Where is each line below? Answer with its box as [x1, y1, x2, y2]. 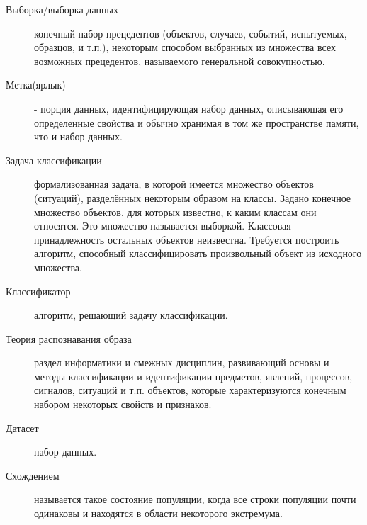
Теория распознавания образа [6, 331, 132, 346]
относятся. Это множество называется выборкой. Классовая [34, 218, 291, 233]
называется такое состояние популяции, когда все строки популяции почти [34, 492, 356, 507]
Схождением [6, 468, 60, 482]
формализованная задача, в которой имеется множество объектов [34, 176, 314, 191]
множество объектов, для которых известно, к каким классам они [34, 204, 317, 219]
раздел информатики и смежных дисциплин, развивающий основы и [34, 355, 329, 370]
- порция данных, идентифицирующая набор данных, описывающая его [34, 101, 344, 115]
